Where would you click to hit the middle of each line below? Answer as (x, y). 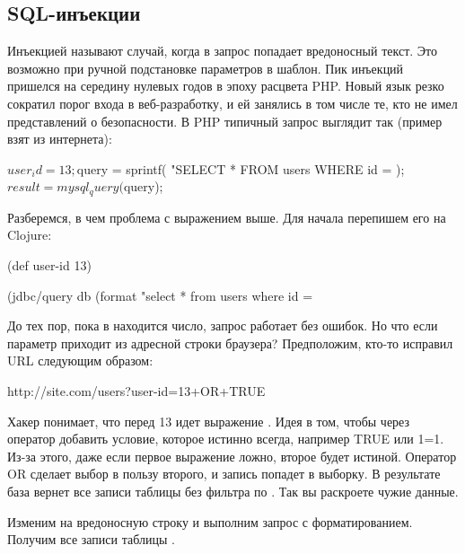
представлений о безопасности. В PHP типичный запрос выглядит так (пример (225, 121)
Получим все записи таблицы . (91, 539)
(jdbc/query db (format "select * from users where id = (160, 295)
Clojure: (30, 235)
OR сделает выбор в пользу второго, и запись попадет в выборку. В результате (224, 474)
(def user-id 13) (49, 265)
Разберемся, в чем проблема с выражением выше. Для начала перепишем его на (227, 217)
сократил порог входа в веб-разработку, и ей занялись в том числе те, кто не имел (232, 103)
